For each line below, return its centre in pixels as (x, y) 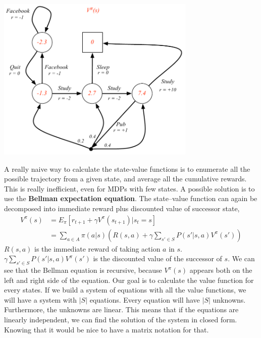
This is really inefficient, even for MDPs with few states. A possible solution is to (129, 188)
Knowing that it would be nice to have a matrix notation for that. (107, 329)
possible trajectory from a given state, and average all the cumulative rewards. (125, 179)
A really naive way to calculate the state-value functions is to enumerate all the (127, 168)
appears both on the (221, 270)
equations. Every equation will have (145, 299)
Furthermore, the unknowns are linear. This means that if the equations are (121, 309)
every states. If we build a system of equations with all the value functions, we (125, 290)
